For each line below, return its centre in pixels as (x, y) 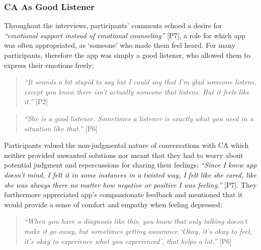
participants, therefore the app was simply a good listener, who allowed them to (127, 55)
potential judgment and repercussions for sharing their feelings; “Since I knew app (130, 165)
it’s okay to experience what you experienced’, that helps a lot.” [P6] (128, 241)
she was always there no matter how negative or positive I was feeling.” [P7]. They (130, 184)
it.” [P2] (36, 101)
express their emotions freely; (49, 65)
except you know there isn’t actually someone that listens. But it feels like (137, 91)
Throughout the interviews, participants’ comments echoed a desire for (113, 25)
